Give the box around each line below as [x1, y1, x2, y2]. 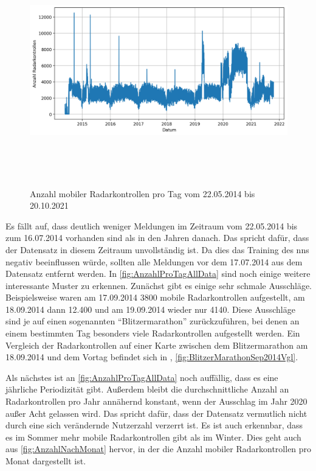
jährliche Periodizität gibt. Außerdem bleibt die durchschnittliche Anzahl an [5, 383, 289, 396]
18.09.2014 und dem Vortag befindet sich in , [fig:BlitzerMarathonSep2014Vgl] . [5, 351, 298, 363]
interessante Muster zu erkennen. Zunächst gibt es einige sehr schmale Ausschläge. [5, 279, 312, 291]
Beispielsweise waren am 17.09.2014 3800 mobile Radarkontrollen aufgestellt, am [5, 291, 305, 304]
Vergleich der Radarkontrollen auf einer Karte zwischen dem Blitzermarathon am [5, 338, 308, 351]
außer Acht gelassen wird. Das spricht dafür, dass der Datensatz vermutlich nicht [5, 406, 307, 419]
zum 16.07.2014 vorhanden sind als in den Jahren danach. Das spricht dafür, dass [5, 231, 309, 244]
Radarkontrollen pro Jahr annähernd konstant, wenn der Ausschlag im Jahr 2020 [5, 395, 307, 408]
